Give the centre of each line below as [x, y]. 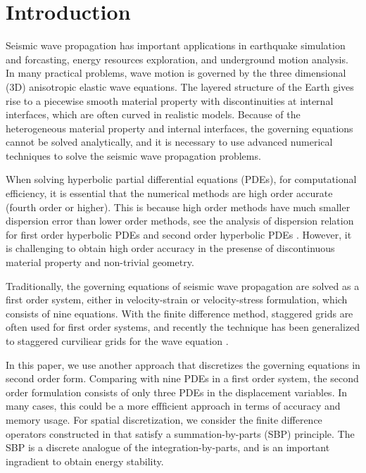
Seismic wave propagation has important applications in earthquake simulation [176, 45]
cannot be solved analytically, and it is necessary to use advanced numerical [169, 142]
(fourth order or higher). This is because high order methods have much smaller [178, 207]
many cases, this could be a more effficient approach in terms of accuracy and [173, 406]
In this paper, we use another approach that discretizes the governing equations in [183, 364]
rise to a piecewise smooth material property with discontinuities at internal [170, 100]
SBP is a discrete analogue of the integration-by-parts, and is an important [168, 447]
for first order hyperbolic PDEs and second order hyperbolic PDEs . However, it [179, 234]
